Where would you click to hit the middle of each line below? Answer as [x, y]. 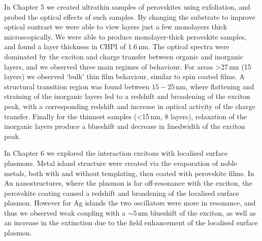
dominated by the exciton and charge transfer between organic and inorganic [124, 56]
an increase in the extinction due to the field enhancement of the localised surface [131, 222]
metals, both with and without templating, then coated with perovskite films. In [129, 173]
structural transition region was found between [77, 86]
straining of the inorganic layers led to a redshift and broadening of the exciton [127, 96]
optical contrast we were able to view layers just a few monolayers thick [116, 27]
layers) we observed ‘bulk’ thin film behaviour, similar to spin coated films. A [124, 76]
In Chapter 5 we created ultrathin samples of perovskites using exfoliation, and [127, 7]
